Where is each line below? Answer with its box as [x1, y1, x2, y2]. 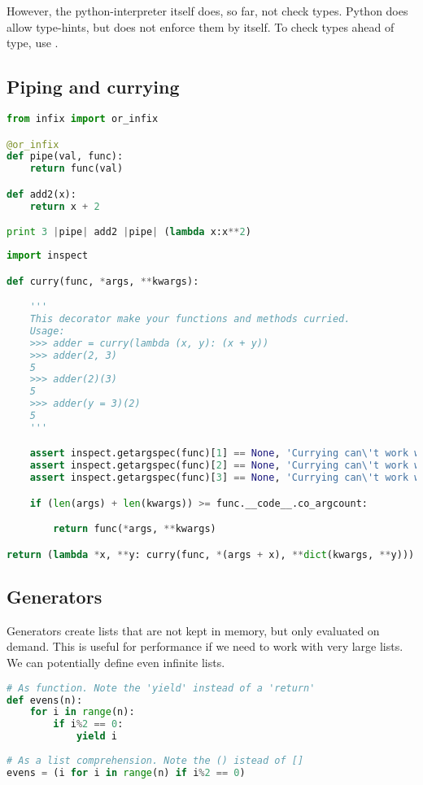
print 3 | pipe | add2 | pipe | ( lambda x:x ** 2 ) [7, 226, 251, 238]
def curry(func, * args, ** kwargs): [7, 275, 199, 287]
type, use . [7, 34, 59, 51]
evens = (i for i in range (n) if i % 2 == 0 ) [7, 766, 246, 778]
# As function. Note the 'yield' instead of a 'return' [7, 682, 316, 694]
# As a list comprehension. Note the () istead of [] [7, 754, 304, 766]
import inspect [7, 250, 89, 262]
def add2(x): [7, 188, 76, 200]
